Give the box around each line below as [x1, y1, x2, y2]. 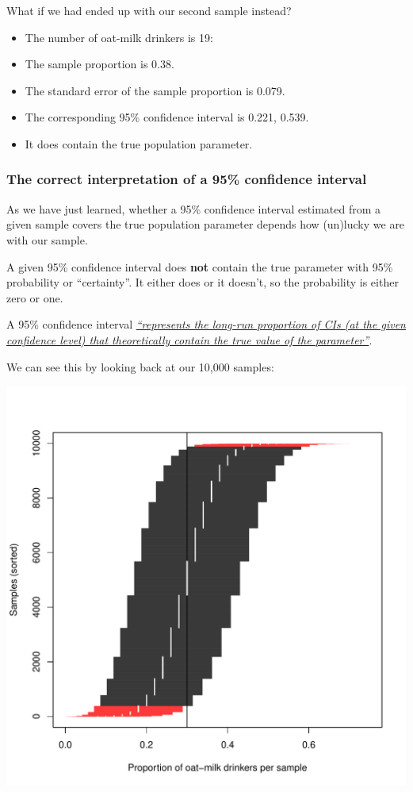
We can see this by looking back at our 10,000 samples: [6, 358, 274, 375]
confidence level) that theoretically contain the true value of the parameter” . [6, 331, 373, 348]
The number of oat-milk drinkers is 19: [25, 29, 213, 45]
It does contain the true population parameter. [25, 135, 253, 152]
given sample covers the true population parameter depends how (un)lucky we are [6, 216, 405, 233]
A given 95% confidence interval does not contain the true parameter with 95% [6, 258, 393, 275]
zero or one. [6, 289, 63, 306]
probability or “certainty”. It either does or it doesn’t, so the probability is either [6, 274, 399, 290]
